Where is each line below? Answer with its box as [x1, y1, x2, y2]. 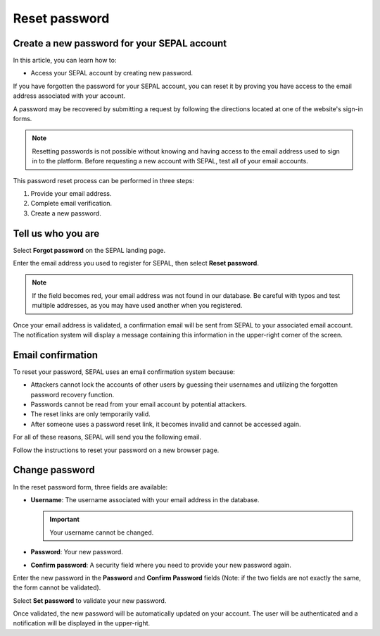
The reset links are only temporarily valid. [30, 410, 151, 418]
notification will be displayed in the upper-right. [13, 619, 151, 628]
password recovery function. [30, 390, 115, 399]
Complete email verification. [30, 199, 113, 208]
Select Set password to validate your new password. [13, 596, 167, 605]
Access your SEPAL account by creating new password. [30, 69, 194, 77]
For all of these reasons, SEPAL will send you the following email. [13, 433, 202, 442]
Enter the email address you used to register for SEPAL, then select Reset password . [13, 259, 260, 268]
